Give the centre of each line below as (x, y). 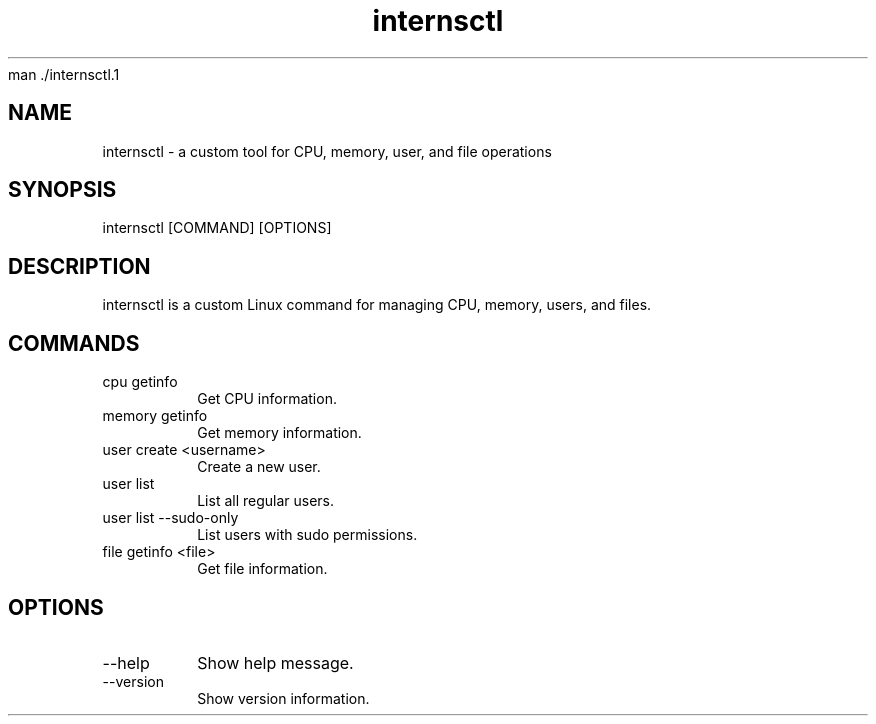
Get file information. (262, 569)
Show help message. (275, 662)
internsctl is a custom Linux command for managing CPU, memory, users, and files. (377, 305)
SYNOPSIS (62, 190)
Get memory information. (279, 433)
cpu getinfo (140, 382)
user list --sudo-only (170, 518)
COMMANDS (74, 343)
